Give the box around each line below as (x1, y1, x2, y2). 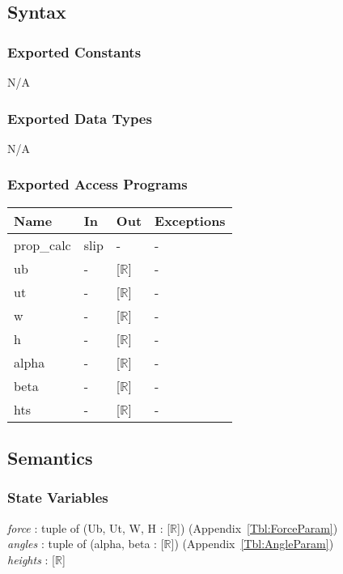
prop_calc (14, 235, 71, 254)
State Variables (7, 487, 108, 508)
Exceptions (155, 210, 226, 230)
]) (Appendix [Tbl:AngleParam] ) (171, 535, 334, 552)
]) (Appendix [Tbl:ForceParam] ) (177, 519, 338, 536)
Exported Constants (7, 41, 142, 62)
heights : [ (7, 551, 55, 568)
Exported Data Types (7, 108, 152, 128)
